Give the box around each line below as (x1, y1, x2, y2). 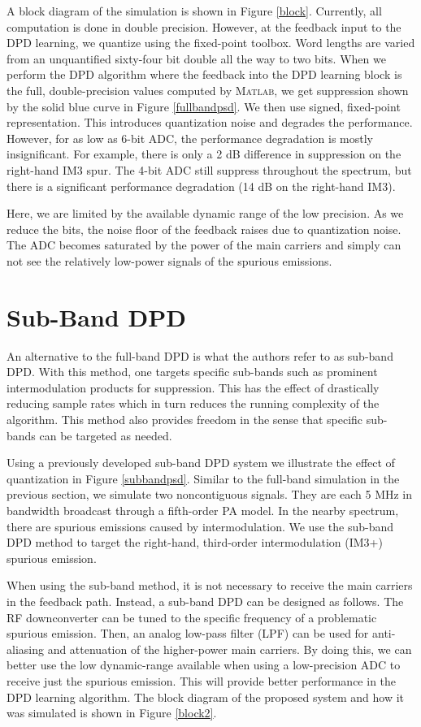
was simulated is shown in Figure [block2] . (7, 704, 217, 721)
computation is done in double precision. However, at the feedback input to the (7, 18, 401, 35)
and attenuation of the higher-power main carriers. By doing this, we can (47, 640, 412, 657)
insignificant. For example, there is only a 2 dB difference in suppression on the (7, 145, 401, 162)
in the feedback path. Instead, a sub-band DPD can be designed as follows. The (7, 592, 404, 609)
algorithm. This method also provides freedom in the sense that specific (7, 411, 363, 427)
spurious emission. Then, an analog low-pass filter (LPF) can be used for (7, 625, 369, 642)
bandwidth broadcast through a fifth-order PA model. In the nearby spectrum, (7, 501, 399, 518)
